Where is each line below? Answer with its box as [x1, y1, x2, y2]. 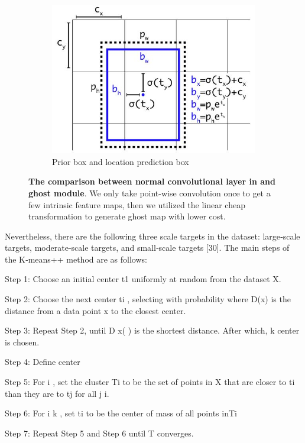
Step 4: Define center [5, 355, 80, 368]
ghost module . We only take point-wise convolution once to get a [28, 186, 271, 199]
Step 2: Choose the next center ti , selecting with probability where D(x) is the [5, 293, 291, 305]
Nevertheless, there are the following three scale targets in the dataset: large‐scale [5, 229, 300, 242]
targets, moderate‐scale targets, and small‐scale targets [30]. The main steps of [5, 241, 290, 254]
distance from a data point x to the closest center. [5, 304, 186, 316]
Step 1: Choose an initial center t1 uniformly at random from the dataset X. [5, 273, 281, 285]
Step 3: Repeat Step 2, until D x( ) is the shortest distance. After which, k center [5, 324, 300, 337]
